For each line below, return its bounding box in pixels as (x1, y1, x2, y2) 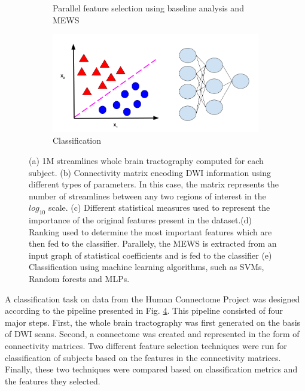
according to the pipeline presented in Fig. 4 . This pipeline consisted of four (5, 304, 283, 317)
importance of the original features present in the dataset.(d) (29, 214, 252, 226)
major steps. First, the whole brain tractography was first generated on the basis (5, 316, 301, 328)
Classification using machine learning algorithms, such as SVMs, (29, 260, 264, 273)
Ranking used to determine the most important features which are (29, 225, 272, 238)
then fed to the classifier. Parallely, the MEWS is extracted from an (29, 237, 277, 250)
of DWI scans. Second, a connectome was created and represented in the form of (5, 328, 300, 340)
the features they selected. (5, 374, 100, 387)
